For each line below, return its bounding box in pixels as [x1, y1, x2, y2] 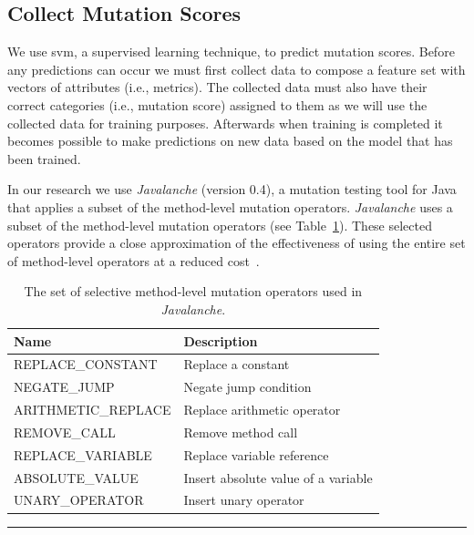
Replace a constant [183, 355, 290, 374]
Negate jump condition [183, 377, 312, 396]
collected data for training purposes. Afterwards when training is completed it [7, 113, 443, 132]
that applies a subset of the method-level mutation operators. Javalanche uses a [7, 197, 453, 216]
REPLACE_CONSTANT [14, 355, 158, 374]
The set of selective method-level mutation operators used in [24, 282, 363, 301]
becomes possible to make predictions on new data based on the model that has [7, 131, 453, 150]
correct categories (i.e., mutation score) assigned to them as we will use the [7, 95, 428, 114]
